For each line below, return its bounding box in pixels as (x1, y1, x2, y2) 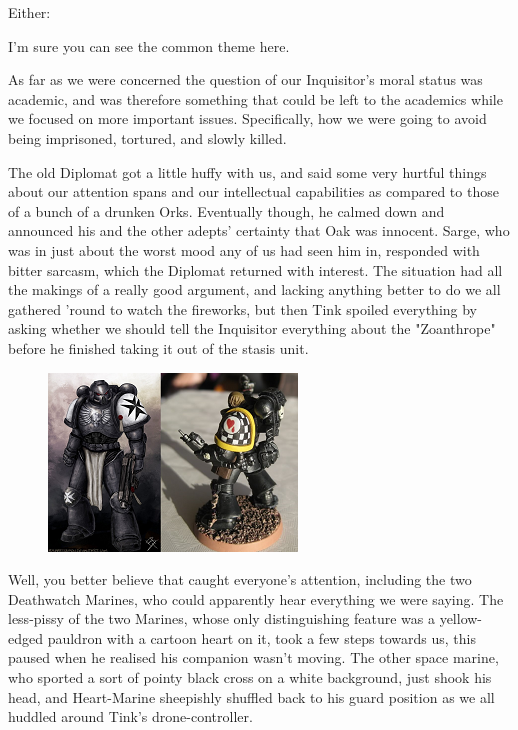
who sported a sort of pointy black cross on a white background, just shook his (8, 667, 492, 688)
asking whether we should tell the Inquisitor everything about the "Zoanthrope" (8, 318, 496, 339)
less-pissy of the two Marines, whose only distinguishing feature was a (8, 608, 435, 629)
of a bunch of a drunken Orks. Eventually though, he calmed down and (8, 200, 445, 221)
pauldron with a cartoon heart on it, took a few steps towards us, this (47, 627, 476, 648)
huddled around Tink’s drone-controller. (8, 706, 253, 727)
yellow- (439, 608, 483, 629)
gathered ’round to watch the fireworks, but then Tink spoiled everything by (8, 298, 477, 319)
